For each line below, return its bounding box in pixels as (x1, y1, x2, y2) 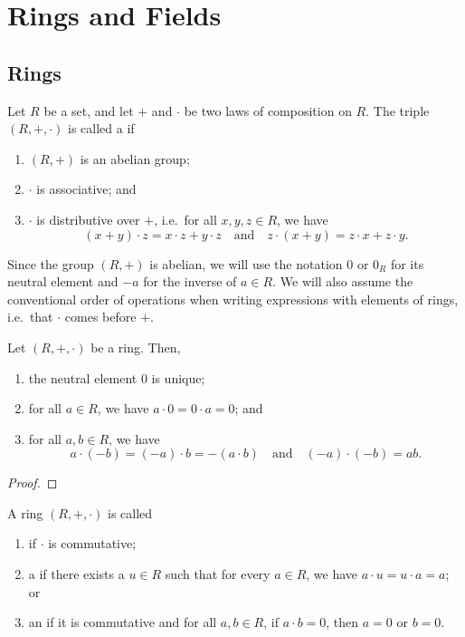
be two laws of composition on (184, 101, 352, 120)
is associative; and (36, 179, 137, 198)
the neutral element (28, 368, 138, 387)
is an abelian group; (80, 149, 190, 168)
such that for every (165, 565, 270, 584)
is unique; (151, 368, 205, 387)
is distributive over (36, 209, 140, 228)
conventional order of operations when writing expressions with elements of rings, (7, 289, 459, 308)
